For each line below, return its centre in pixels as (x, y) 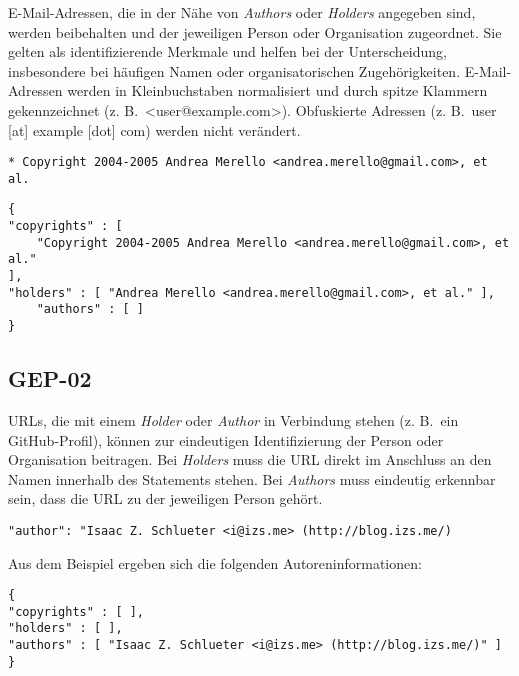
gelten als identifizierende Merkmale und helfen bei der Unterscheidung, (227, 51)
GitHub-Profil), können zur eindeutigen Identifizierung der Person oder (226, 439)
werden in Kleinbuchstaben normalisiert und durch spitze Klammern (277, 90)
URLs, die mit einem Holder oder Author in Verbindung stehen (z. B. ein (233, 419)
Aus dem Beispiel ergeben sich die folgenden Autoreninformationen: (215, 562)
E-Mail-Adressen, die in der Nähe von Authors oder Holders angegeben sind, (242, 12)
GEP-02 (50, 378)
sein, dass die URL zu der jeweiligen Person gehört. (165, 498)
